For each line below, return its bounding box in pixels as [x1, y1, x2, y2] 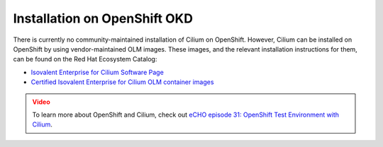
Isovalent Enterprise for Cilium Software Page [30, 68, 165, 76]
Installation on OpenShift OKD [13, 11, 193, 26]
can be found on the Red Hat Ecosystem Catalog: [13, 55, 157, 64]
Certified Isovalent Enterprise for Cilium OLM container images [30, 78, 214, 86]
